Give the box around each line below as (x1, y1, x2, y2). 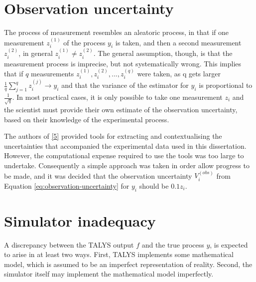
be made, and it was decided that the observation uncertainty (4, 170, 192, 181)
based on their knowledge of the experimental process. (4, 114, 169, 124)
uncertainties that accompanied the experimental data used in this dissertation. (4, 140, 247, 151)
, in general (18, 48, 53, 58)
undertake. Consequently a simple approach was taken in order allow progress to (4, 160, 250, 170)
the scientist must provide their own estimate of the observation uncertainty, (4, 104, 238, 114)
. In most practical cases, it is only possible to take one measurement (12, 92, 223, 102)
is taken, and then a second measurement (115, 37, 242, 47)
